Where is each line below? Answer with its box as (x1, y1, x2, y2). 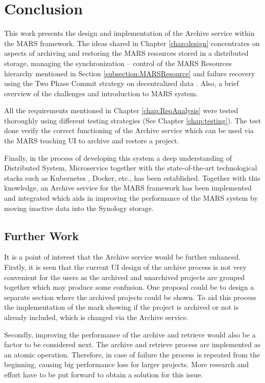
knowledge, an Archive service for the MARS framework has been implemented (4, 182, 252, 193)
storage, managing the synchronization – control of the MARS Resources (4, 57, 232, 68)
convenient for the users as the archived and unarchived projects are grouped (4, 271, 245, 282)
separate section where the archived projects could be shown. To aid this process (4, 291, 256, 302)
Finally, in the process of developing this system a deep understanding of (4, 152, 232, 163)
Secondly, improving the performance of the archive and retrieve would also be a (4, 329, 256, 339)
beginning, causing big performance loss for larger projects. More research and (4, 359, 249, 370)
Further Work (4, 227, 79, 243)
